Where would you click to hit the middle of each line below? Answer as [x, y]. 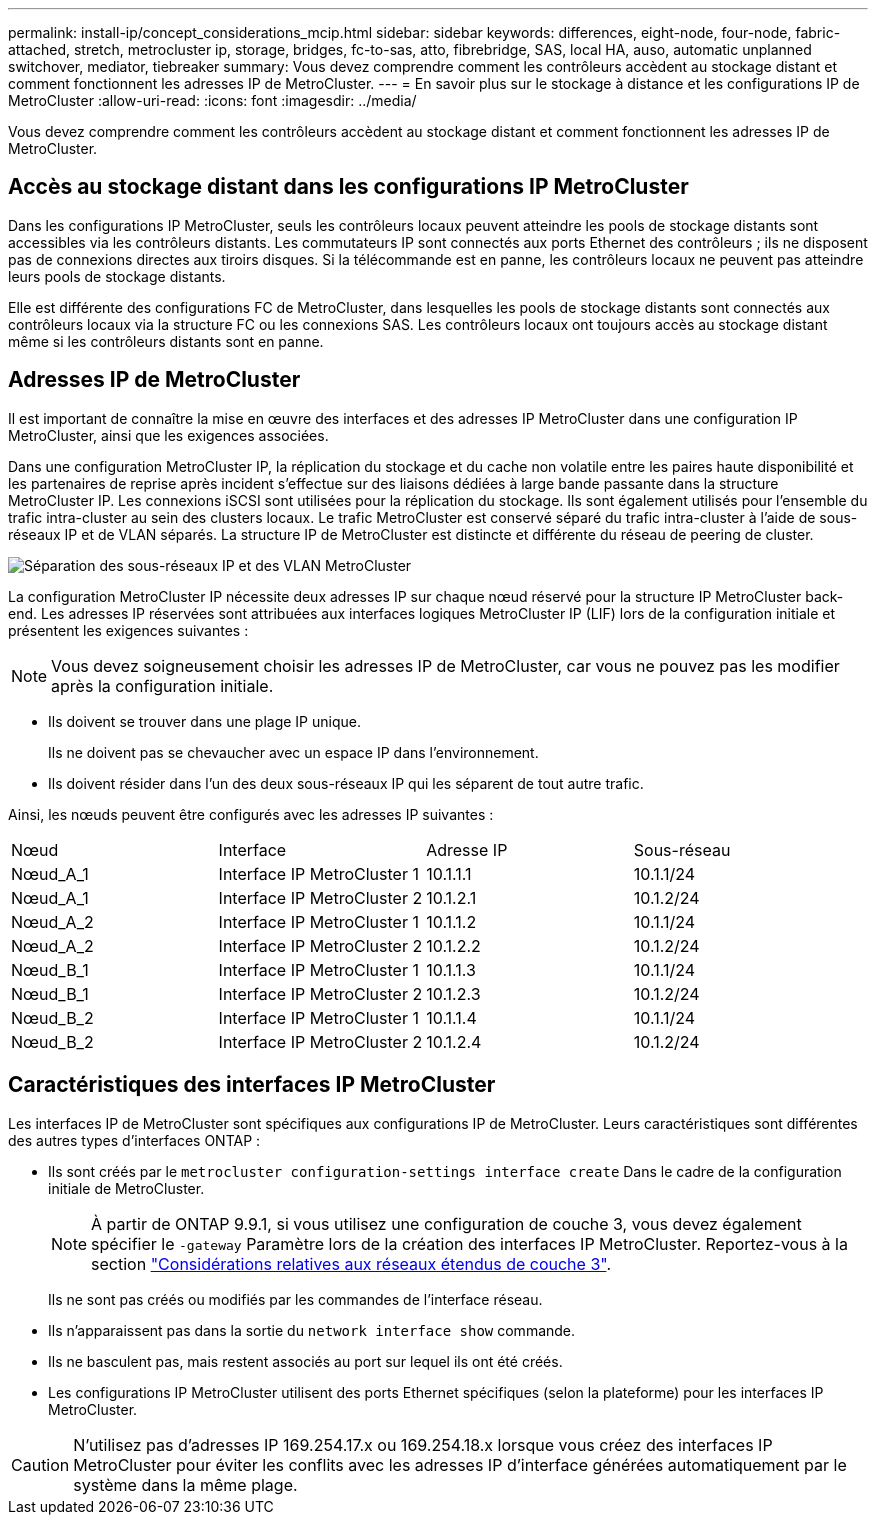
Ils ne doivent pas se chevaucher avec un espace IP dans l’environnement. [293, 752]
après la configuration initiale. [162, 685]
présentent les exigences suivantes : [128, 630]
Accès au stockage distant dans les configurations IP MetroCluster [348, 187]
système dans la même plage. [185, 1484]
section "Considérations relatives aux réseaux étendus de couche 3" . [351, 1263]
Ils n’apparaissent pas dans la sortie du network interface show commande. [312, 1330]
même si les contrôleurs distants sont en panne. [166, 341]
